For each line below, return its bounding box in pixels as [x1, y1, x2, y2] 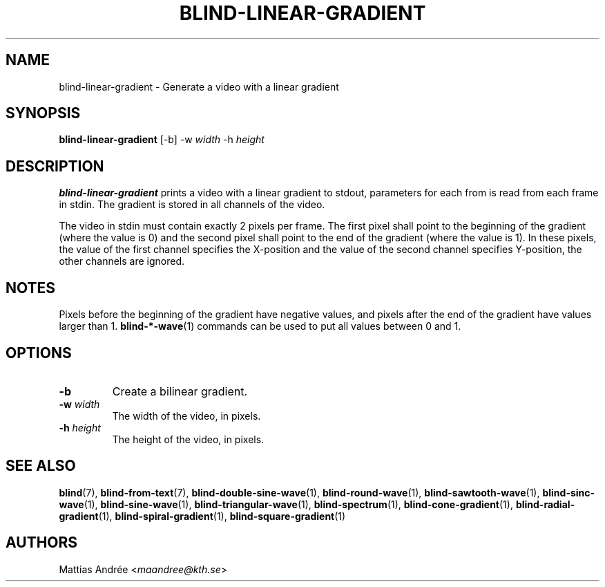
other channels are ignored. [59, 255, 185, 268]
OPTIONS [6, 344, 72, 362]
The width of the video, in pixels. [112, 409, 261, 422]
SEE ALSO [6, 457, 76, 475]
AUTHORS [6, 534, 78, 552]
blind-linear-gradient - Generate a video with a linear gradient [59, 80, 339, 93]
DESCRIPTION [6, 157, 104, 175]
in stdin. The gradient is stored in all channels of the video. [59, 198, 325, 211]
